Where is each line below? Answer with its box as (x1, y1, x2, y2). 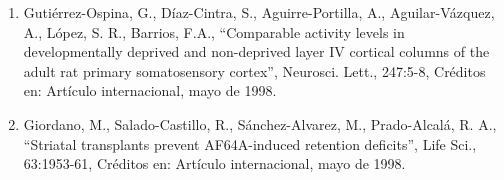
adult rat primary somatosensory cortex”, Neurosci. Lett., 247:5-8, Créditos (23, 60, 486, 81)
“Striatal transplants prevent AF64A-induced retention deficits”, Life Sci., (23, 133, 477, 154)
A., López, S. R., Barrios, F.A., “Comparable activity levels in (23, 21, 405, 42)
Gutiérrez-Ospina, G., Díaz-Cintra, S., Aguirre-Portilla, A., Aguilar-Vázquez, (23, 2, 495, 22)
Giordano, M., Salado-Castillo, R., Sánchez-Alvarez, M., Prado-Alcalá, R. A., (23, 113, 497, 134)
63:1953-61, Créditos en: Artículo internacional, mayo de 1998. (23, 153, 406, 174)
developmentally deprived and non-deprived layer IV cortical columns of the (23, 41, 490, 62)
